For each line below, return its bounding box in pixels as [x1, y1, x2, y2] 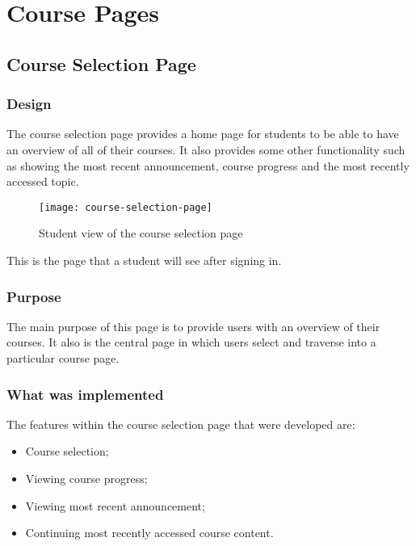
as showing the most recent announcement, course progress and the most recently [6, 157, 410, 174]
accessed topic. [6, 173, 79, 190]
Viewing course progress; [25, 470, 148, 486]
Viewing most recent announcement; [25, 497, 205, 514]
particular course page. [6, 350, 120, 366]
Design [6, 94, 52, 114]
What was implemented [6, 384, 164, 404]
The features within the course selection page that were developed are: [6, 415, 355, 432]
